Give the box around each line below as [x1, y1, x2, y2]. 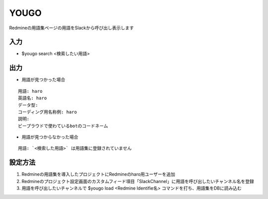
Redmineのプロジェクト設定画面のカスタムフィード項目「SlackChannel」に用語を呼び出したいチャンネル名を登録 [21, 178, 254, 184]
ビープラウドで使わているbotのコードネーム [18, 123, 109, 129]
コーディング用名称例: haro [18, 109, 77, 115]
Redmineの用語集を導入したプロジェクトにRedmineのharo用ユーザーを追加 [21, 171, 176, 177]
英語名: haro [18, 95, 47, 101]
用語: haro [18, 88, 43, 94]
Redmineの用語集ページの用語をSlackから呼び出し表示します [9, 25, 134, 31]
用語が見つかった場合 [21, 77, 66, 83]
